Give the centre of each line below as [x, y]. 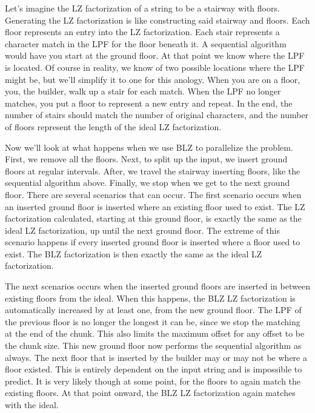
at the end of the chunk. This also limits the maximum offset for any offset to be [155, 333]
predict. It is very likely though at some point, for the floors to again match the [153, 381]
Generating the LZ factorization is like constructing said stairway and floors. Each [157, 20]
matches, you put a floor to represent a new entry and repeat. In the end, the [149, 103]
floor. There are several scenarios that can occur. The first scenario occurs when [153, 194]
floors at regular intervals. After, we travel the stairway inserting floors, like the [153, 170]
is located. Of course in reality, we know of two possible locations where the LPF [155, 67]
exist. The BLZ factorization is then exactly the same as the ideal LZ [134, 253]
